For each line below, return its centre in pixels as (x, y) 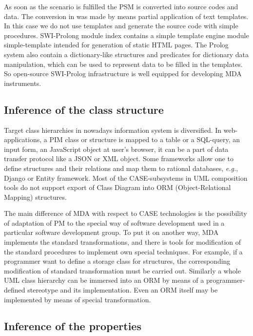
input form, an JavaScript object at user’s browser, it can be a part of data (116, 149)
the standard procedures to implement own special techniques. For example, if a (123, 251)
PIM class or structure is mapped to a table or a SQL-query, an (145, 139)
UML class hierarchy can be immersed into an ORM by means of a (104, 280)
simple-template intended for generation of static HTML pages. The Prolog (116, 45)
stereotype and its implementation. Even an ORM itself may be (123, 290)
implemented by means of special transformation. (78, 299)
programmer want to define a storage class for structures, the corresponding (117, 261)
